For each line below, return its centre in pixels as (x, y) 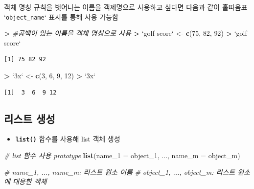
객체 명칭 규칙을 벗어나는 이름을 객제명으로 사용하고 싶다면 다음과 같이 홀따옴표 (126, 7)
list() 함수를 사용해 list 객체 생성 (68, 139)
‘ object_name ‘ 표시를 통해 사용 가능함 (61, 16)
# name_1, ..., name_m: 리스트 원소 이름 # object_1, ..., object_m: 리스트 (120, 172)
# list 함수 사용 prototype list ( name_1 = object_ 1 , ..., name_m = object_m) (122, 155)
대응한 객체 (30, 181)
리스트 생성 (30, 118)
